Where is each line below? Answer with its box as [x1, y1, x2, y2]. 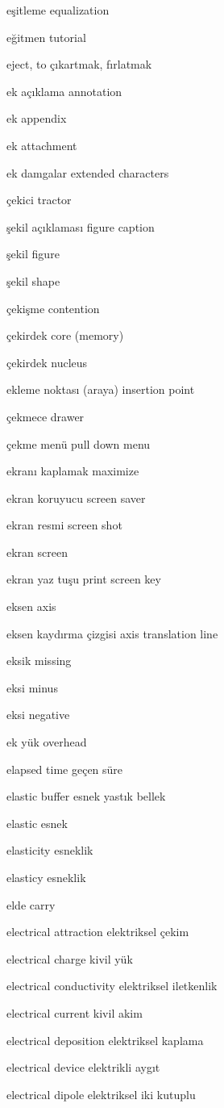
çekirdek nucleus [6, 353, 88, 370]
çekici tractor [6, 191, 72, 208]
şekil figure [6, 245, 60, 262]
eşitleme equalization [6, 2, 110, 18]
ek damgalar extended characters [6, 164, 169, 181]
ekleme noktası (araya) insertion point [6, 381, 195, 398]
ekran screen [6, 543, 68, 560]
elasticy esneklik [6, 869, 86, 885]
